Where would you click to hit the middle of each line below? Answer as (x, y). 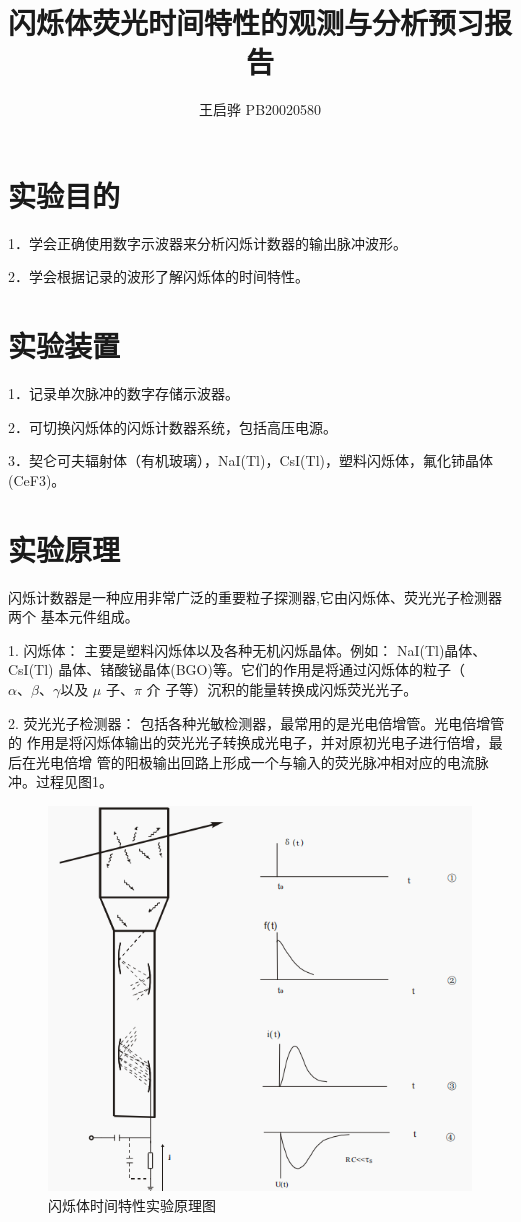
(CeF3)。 (37, 479)
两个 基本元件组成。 (73, 616)
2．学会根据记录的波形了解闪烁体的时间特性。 (158, 276)
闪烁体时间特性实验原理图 (132, 1204)
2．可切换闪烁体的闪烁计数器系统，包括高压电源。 (172, 426)
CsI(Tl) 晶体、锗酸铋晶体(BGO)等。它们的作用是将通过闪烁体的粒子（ (236, 669)
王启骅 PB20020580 (260, 109)
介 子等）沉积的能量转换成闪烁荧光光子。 (282, 689)
